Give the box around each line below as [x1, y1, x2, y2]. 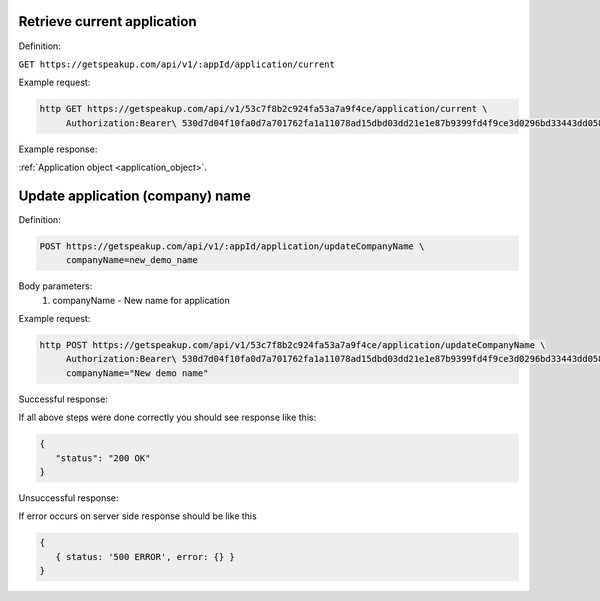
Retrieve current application [18, 13, 197, 30]
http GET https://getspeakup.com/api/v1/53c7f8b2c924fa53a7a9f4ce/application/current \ [39, 103, 489, 115]
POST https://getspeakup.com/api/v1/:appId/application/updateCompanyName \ [39, 240, 425, 252]
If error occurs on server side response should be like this [18, 510, 257, 522]
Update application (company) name [18, 187, 252, 204]
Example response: [18, 143, 98, 155]
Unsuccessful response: [18, 491, 119, 504]
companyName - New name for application [52, 294, 230, 306]
